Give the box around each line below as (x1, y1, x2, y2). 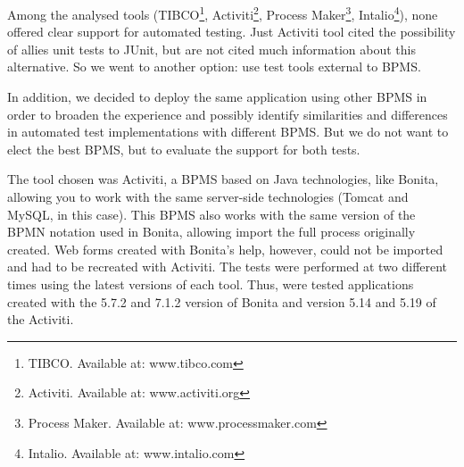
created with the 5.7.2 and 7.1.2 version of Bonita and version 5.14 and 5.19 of (7, 292, 436, 311)
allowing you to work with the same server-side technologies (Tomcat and (7, 188, 409, 205)
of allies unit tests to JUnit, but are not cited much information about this (7, 39, 416, 58)
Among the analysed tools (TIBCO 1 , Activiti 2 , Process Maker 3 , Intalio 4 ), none (7, 3, 438, 23)
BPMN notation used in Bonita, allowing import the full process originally (7, 222, 416, 241)
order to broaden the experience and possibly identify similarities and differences (7, 104, 448, 123)
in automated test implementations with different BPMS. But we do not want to (7, 122, 449, 141)
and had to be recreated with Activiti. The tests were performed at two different (7, 257, 448, 276)
